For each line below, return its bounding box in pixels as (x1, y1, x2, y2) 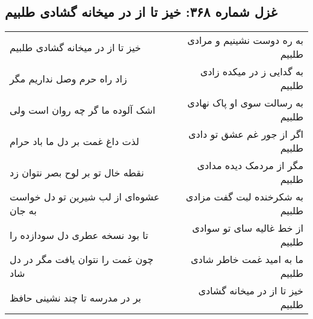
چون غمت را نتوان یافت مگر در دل (10, 252, 153, 267)
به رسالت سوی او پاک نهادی (187, 96, 303, 110)
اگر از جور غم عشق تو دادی (188, 127, 303, 141)
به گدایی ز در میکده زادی (200, 64, 303, 79)
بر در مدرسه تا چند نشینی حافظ (10, 290, 141, 305)
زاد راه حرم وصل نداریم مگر (10, 71, 127, 85)
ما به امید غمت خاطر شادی (191, 252, 303, 267)
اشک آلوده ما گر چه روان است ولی (10, 102, 156, 117)
